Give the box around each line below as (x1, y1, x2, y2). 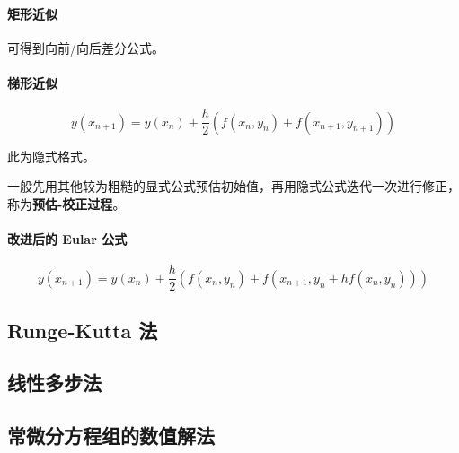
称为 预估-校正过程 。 (7, 194, 126, 213)
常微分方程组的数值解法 (7, 422, 215, 449)
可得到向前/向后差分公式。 (7, 38, 164, 57)
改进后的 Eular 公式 (7, 230, 128, 248)
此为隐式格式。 (7, 146, 95, 165)
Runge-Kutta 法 (7, 316, 158, 344)
